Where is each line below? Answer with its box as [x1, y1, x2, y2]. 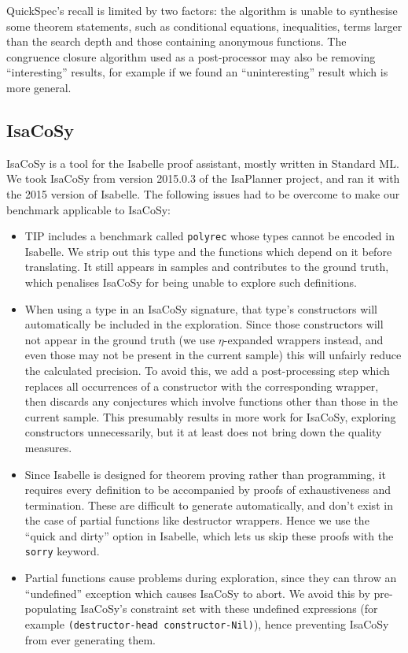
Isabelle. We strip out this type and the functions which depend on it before [24, 243, 392, 259]
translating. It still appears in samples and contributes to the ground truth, [24, 258, 389, 275]
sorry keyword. [24, 543, 100, 559]
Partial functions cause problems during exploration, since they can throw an [24, 570, 397, 586]
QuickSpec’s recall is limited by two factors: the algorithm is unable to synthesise [6, 2, 398, 18]
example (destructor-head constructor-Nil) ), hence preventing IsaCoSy [24, 615, 389, 632]
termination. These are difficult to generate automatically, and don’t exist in [24, 496, 393, 513]
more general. [6, 79, 72, 95]
